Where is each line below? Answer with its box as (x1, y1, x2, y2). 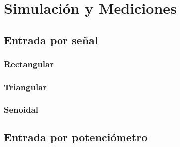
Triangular (4, 80, 47, 93)
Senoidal (4, 103, 38, 115)
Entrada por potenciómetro (4, 129, 148, 145)
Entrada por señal (4, 32, 98, 47)
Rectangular (4, 58, 54, 70)
